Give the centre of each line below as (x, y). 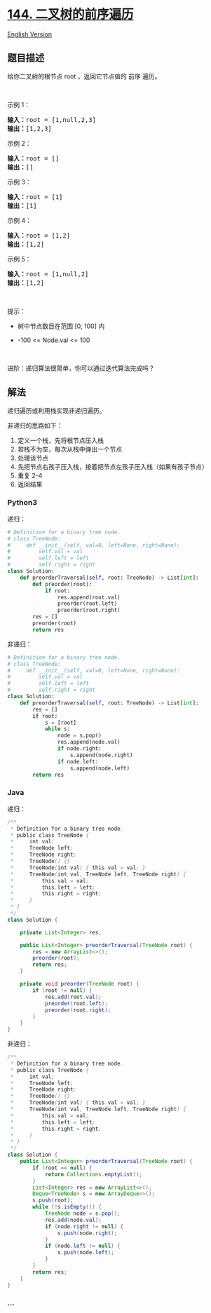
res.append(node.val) (89, 742)
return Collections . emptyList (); (93, 1174)
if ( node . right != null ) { (84, 1226)
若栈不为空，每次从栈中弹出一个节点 (70, 449)
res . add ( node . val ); (73, 1220)
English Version (30, 34)
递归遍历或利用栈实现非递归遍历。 (56, 410)
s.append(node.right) (101, 755)
